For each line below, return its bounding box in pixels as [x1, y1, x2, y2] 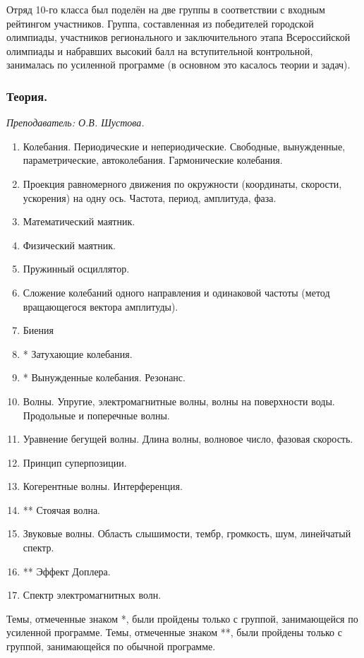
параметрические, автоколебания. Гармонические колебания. [23, 152, 283, 167]
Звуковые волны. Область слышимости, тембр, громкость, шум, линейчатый [23, 526, 351, 541]
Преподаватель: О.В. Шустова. [6, 115, 145, 130]
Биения [23, 323, 54, 337]
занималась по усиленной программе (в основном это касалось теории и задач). [6, 57, 351, 72]
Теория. [6, 87, 48, 104]
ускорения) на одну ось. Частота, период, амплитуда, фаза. [23, 190, 277, 205]
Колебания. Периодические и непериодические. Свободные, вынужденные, [23, 138, 346, 153]
